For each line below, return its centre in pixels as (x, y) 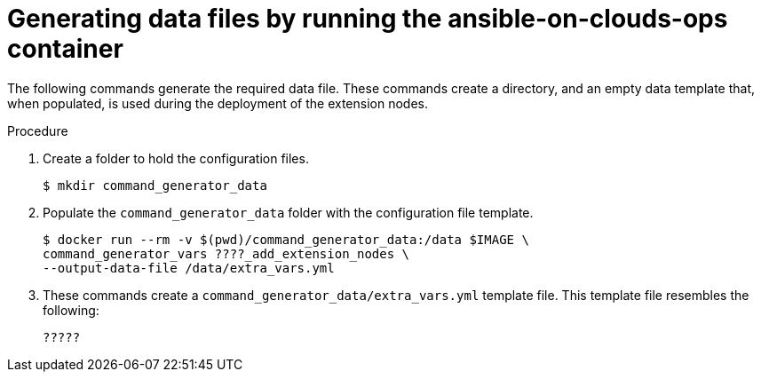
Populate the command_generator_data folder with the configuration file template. (288, 212)
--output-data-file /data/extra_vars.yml (189, 268)
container (65, 49)
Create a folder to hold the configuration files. (176, 158)
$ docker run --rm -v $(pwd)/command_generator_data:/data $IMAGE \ (286, 239)
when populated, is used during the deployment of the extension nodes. (218, 103)
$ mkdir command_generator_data (155, 185)
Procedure (38, 130)
